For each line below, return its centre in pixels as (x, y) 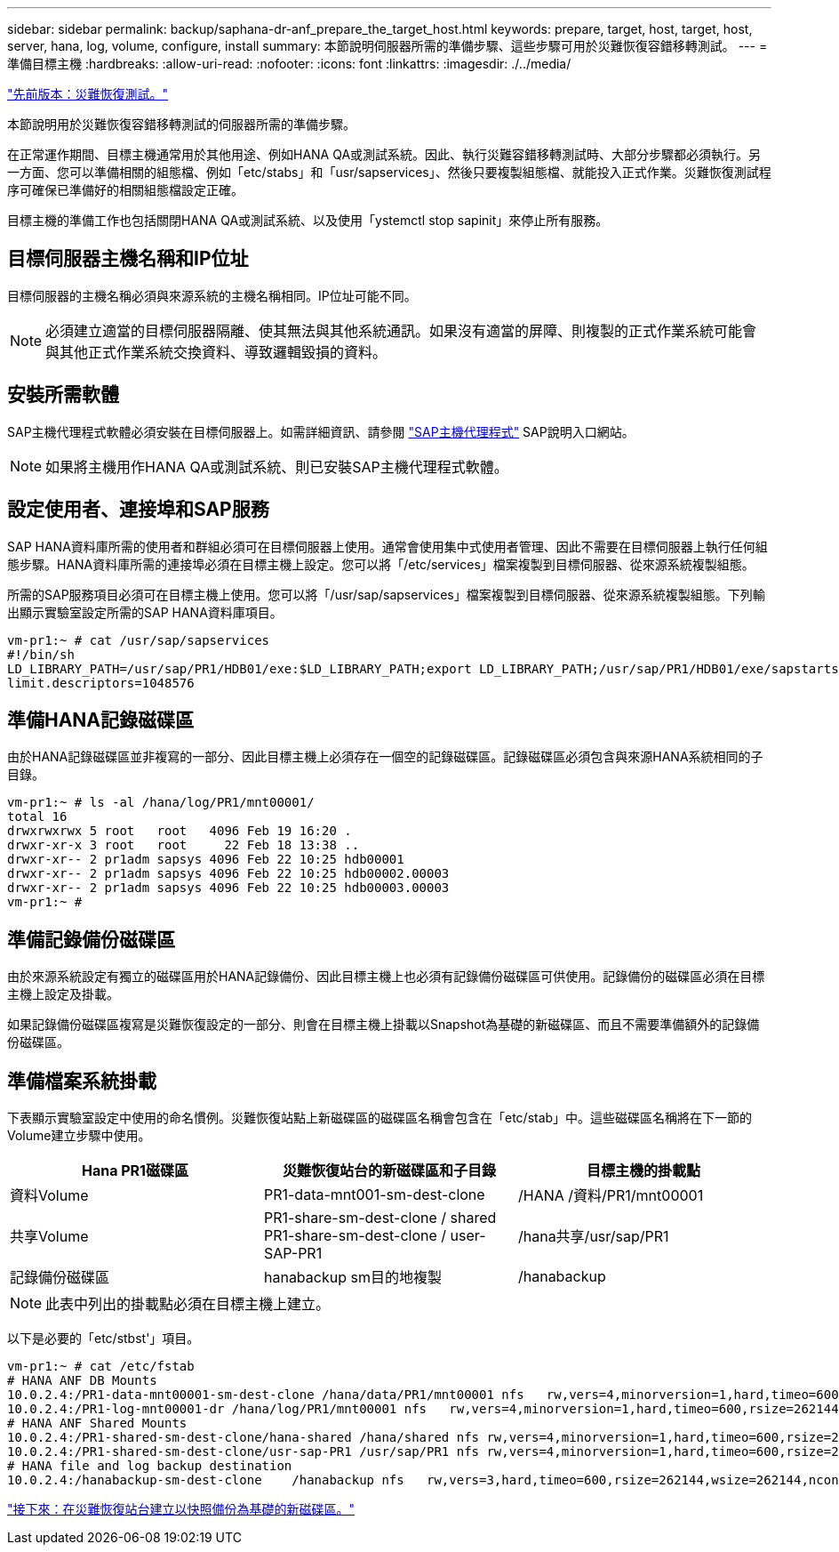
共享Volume (49, 1237)
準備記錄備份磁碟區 (91, 939)
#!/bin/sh (41, 654)
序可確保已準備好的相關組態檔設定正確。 (125, 190)
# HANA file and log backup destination (150, 1466)
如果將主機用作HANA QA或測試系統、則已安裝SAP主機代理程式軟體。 (277, 466)
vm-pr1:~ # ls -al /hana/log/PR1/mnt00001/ (161, 803)
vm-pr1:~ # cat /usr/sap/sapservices (139, 640)
